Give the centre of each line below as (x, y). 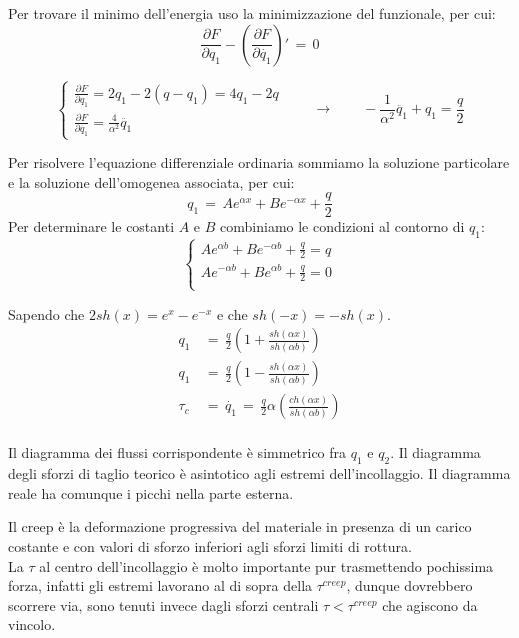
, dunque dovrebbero (409, 585)
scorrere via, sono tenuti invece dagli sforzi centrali (163, 604)
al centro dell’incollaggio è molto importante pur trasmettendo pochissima (266, 565)
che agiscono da (430, 604)
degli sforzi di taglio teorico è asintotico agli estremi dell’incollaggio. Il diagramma (259, 473)
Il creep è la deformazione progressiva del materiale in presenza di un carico (240, 526)
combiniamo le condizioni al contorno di (342, 226)
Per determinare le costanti (91, 226)
